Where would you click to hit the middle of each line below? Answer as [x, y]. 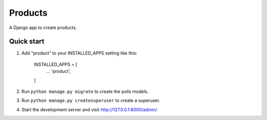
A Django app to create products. [43, 28]
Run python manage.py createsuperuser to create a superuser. [91, 100]
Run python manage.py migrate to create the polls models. [85, 91]
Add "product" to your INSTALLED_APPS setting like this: [79, 53]
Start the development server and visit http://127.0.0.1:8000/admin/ [89, 109]
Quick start [27, 42]
